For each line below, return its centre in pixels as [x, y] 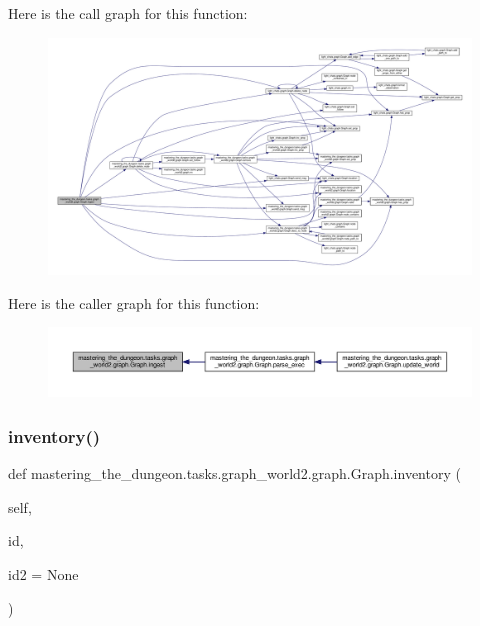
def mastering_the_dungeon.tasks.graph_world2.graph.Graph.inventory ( [234, 473]
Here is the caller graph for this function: [134, 302]
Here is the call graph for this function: [128, 13]
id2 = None [43, 574]
